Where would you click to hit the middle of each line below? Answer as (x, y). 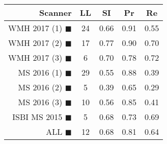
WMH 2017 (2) (35, 43)
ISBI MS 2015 (37, 117)
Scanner (55, 13)
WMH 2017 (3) (35, 57)
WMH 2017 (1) (35, 28)
